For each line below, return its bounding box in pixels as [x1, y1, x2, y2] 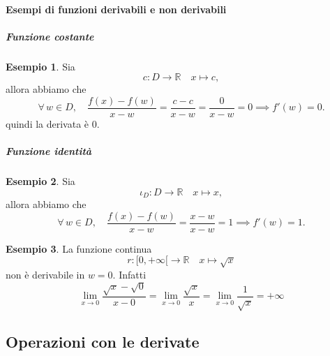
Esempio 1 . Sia [6, 59, 75, 73]
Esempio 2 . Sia [6, 174, 75, 188]
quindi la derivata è [6, 117, 89, 131]
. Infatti [112, 267, 147, 281]
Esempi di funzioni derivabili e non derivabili [6, 1, 227, 16]
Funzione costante [6, 29, 94, 43]
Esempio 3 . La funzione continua [6, 241, 152, 255]
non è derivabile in [6, 267, 85, 281]
